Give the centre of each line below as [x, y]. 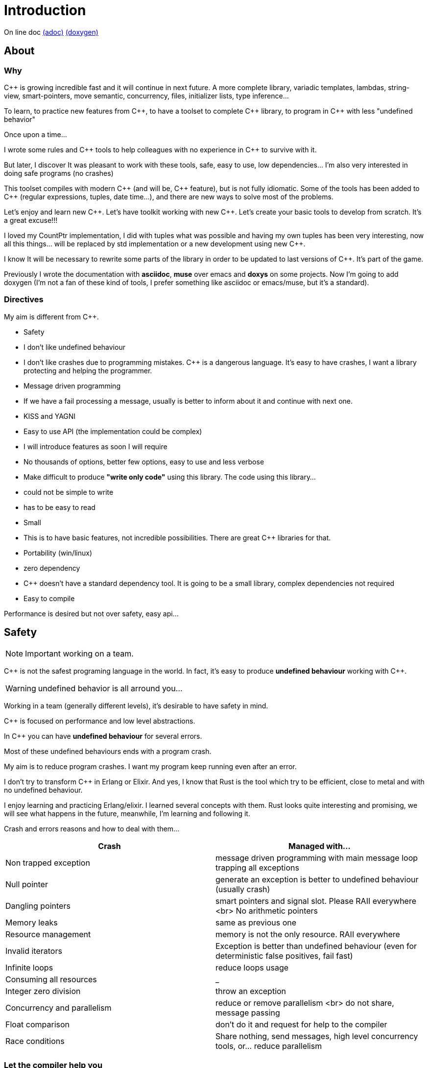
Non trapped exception [48, 862]
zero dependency [52, 568]
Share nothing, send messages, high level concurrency [317, 1036]
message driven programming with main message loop [317, 858]
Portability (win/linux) [58, 553]
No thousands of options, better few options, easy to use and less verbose [144, 461]
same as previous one [256, 922]
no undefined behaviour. [43, 790]
